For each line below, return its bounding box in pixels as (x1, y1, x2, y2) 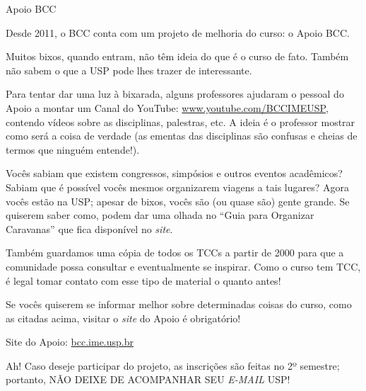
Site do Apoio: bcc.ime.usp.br (6, 334, 134, 349)
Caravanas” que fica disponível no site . (6, 221, 173, 236)
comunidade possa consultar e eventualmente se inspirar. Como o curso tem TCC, (6, 259, 361, 273)
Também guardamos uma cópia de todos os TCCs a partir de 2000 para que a (6, 245, 344, 260)
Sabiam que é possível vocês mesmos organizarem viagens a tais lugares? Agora (6, 179, 350, 194)
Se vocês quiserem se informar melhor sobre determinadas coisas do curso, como (6, 297, 352, 312)
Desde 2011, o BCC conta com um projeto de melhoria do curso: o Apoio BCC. (6, 25, 350, 40)
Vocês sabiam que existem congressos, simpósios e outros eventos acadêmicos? (6, 166, 343, 181)
